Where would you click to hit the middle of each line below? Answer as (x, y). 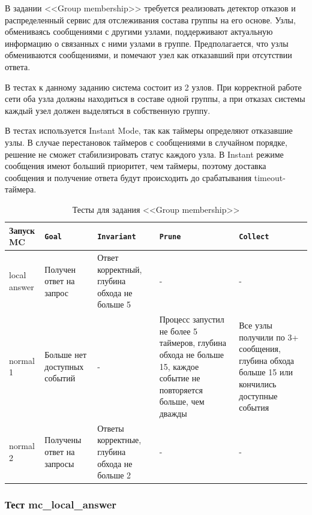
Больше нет (66, 354)
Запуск (22, 230)
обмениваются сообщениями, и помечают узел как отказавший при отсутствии (148, 55)
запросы (59, 463)
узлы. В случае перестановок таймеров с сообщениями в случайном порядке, (146, 142)
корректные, (119, 440)
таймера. (21, 189)
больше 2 (114, 475)
